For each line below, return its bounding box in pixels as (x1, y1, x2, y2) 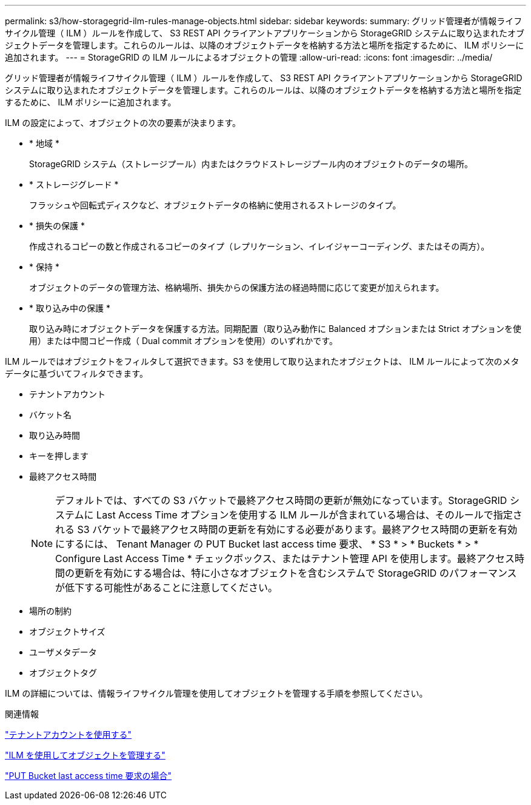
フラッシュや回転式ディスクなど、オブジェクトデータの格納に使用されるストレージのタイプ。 (29, 200, 401, 210)
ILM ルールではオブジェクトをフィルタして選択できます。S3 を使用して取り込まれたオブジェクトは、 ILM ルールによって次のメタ (5, 356, 519, 366)
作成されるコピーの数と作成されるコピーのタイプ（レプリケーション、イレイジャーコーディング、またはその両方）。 (29, 241, 490, 251)
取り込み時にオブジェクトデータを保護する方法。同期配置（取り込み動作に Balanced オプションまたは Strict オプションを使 (29, 323, 521, 334)
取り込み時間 (29, 430, 80, 440)
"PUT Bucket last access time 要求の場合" (5, 770, 172, 781)
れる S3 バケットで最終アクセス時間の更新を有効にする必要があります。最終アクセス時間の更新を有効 (55, 523, 518, 535)
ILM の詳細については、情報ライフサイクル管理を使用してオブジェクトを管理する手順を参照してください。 (5, 688, 428, 698)
